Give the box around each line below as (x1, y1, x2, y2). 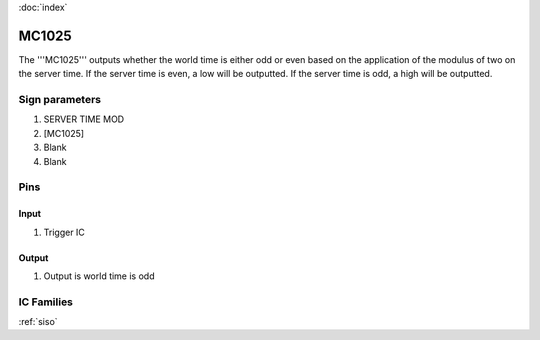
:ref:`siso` (18, 316, 59, 328)
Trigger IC (43, 226, 85, 238)
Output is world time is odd (43, 270, 155, 282)
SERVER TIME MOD (43, 113, 125, 125)
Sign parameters (18, 93, 102, 107)
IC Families (18, 295, 74, 309)
